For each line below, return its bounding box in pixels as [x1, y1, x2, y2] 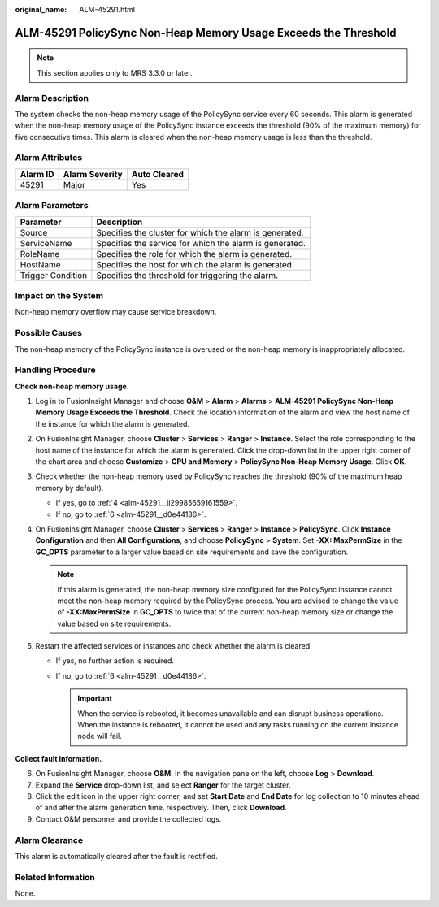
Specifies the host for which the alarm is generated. [96, 258, 294, 270]
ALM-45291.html [79, 5, 136, 14]
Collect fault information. [15, 753, 102, 763]
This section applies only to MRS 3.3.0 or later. [37, 67, 193, 77]
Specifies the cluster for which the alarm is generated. [96, 227, 304, 238]
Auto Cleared [131, 168, 185, 180]
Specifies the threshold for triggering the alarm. [96, 269, 279, 280]
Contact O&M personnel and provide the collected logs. [35, 814, 222, 824]
